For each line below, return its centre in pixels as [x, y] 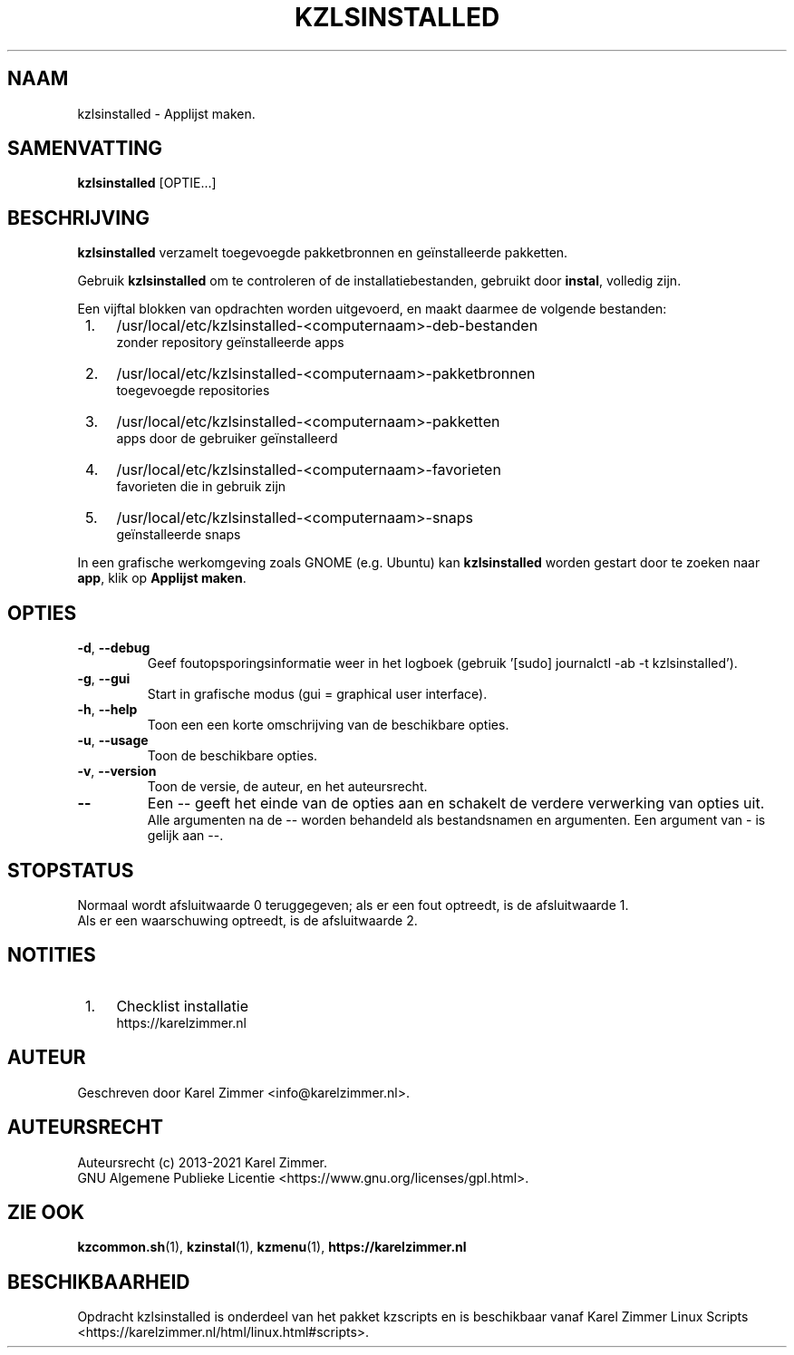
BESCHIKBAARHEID [99, 1282]
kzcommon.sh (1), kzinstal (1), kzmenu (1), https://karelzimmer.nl [272, 1247]
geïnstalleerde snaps [179, 535]
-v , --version [117, 771]
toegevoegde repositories [193, 391]
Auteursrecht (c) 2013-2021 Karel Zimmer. [203, 1162]
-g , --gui [104, 679]
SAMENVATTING [85, 149]
